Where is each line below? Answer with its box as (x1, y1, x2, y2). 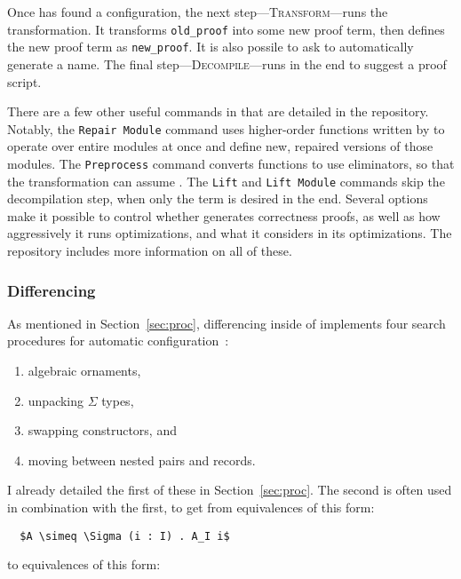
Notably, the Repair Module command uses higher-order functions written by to (7, 119, 445, 138)
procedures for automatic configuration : (7, 331, 229, 350)
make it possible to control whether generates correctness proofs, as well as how (7, 206, 441, 225)
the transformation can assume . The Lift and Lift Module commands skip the (7, 171, 445, 190)
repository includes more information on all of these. (7, 242, 292, 260)
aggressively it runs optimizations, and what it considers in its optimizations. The (7, 224, 452, 242)
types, (101, 391, 134, 409)
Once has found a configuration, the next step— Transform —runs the (7, 3, 388, 20)
